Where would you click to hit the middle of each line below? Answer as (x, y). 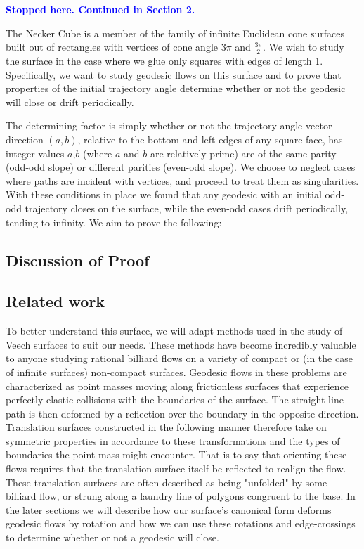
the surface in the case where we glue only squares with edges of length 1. (164, 61)
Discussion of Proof (78, 260)
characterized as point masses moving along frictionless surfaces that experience (177, 386)
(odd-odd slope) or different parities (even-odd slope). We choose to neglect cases (181, 167)
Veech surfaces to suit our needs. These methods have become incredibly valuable (181, 344)
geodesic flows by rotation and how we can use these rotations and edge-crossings (181, 523)
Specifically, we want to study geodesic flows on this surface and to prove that (174, 74)
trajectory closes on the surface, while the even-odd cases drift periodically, (187, 208)
